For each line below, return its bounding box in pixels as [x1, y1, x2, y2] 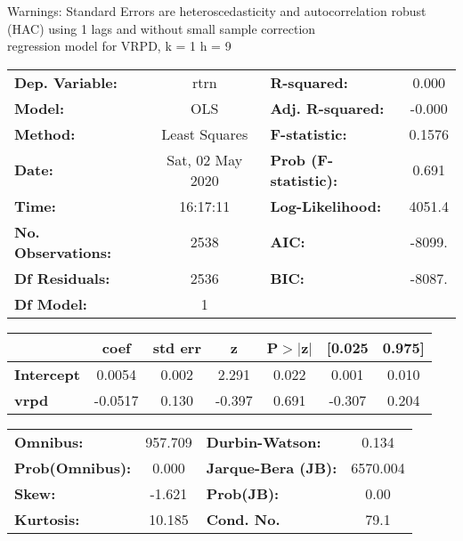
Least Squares [161, 123, 248, 144]
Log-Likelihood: [270, 195, 382, 216]
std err [152, 336, 201, 358]
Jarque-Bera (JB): [206, 456, 337, 478]
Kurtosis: [14, 508, 80, 529]
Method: [14, 123, 76, 144]
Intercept [14, 363, 80, 384]
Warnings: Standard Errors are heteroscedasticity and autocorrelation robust [7, 2, 426, 20]
